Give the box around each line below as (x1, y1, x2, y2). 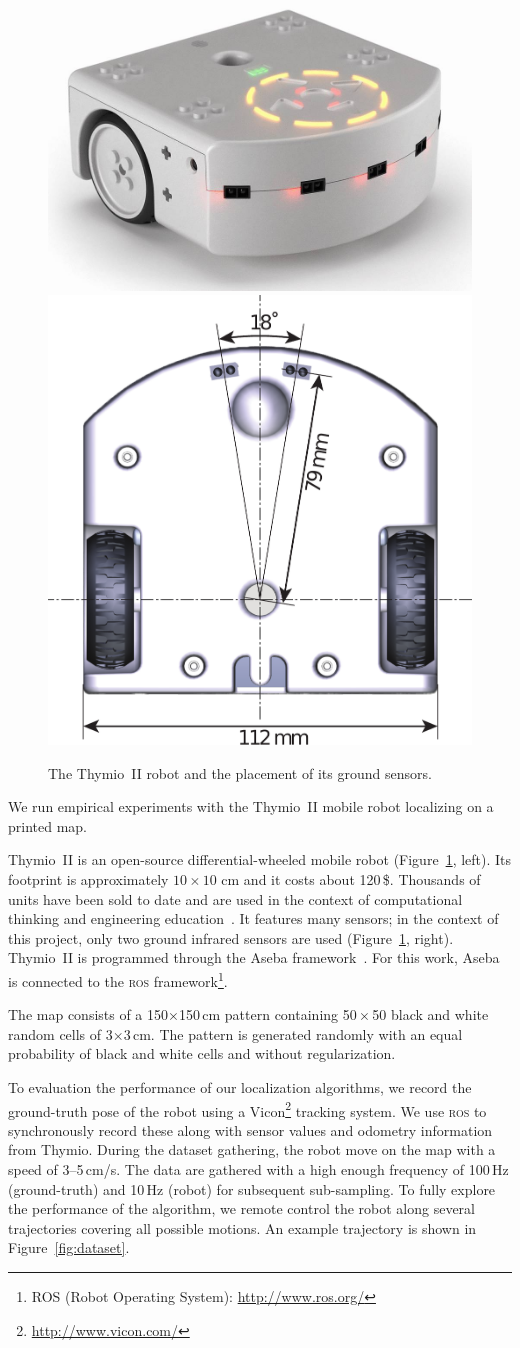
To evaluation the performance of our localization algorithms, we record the (8, 1077, 472, 1098)
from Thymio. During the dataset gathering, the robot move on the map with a (8, 1139, 496, 1160)
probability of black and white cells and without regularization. (8, 1043, 396, 1064)
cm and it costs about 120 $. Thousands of (221, 869, 481, 890)
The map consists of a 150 (8, 1004, 169, 1025)
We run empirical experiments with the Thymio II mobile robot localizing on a (8, 796, 494, 817)
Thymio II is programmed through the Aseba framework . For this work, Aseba (8, 947, 500, 968)
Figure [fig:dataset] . (8, 1237, 130, 1258)
